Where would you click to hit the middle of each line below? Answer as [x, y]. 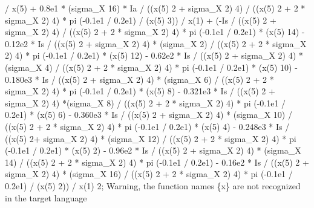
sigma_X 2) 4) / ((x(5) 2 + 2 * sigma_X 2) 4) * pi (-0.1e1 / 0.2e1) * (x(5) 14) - [155, 32]
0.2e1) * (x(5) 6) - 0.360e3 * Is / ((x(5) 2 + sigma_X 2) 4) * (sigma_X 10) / [149, 115]
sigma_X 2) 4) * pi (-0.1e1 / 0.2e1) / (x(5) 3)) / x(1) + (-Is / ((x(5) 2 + [141, 20]
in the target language [46, 197]
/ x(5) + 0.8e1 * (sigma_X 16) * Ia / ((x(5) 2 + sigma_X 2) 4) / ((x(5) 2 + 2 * [155, 8]
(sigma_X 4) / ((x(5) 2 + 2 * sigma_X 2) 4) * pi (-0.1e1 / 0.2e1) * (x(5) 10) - [151, 67]
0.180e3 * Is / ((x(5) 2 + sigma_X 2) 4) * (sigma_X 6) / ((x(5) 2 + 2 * [139, 79]
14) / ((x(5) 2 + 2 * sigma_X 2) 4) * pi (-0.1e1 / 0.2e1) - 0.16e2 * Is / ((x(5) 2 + [157, 162]
